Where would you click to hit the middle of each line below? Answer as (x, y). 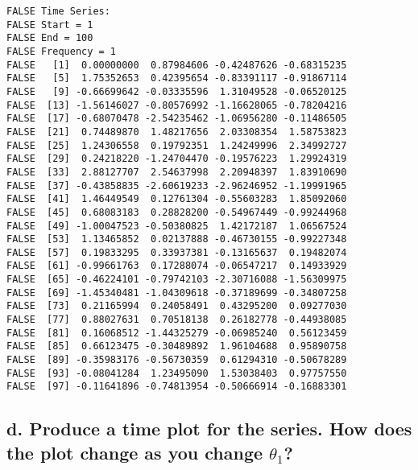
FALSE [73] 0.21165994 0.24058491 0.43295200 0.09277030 (177, 306)
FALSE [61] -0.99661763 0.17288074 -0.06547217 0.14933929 (177, 266)
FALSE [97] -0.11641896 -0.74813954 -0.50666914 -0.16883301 (177, 387)
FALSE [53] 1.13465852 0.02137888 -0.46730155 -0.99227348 (177, 239)
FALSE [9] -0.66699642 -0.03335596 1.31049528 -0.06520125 (177, 91)
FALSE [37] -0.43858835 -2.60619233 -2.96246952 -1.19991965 (177, 186)
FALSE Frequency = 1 (62, 51)
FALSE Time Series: (58, 11)
